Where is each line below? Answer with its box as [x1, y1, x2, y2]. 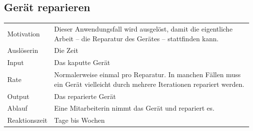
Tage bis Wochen [54, 115, 105, 125]
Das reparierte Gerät [54, 91, 116, 101]
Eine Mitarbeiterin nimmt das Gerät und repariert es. [54, 103, 215, 113]
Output [7, 91, 30, 101]
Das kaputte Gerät [54, 57, 110, 67]
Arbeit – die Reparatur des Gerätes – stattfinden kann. [54, 33, 219, 43]
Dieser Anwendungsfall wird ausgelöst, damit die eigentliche [54, 23, 233, 33]
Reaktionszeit [7, 115, 48, 125]
